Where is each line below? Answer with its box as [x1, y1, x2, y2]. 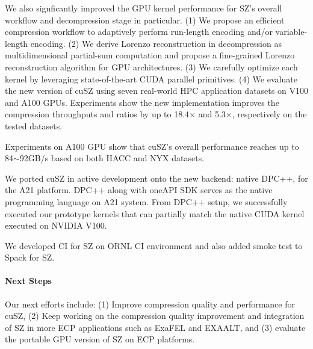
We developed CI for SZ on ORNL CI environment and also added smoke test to [5, 239, 303, 252]
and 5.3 [198, 108, 226, 120]
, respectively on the [232, 108, 307, 120]
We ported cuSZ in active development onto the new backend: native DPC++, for [5, 171, 308, 184]
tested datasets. [5, 119, 63, 132]
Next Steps [5, 274, 52, 287]
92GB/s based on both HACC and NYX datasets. [19, 152, 205, 164]
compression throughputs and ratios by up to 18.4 [5, 108, 190, 120]
